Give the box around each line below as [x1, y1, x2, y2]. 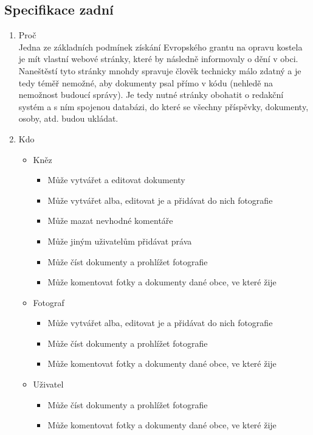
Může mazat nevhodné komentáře [47, 214, 173, 227]
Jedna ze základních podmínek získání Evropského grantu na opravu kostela [18, 40, 303, 53]
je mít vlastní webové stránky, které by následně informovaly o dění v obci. [18, 52, 298, 65]
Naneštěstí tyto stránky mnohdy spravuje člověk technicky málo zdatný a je [18, 64, 301, 77]
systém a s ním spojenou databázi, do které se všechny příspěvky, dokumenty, [18, 100, 309, 113]
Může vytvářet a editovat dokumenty [47, 173, 185, 186]
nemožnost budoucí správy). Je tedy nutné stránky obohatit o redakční [18, 88, 284, 101]
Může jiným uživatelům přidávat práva [47, 234, 192, 247]
